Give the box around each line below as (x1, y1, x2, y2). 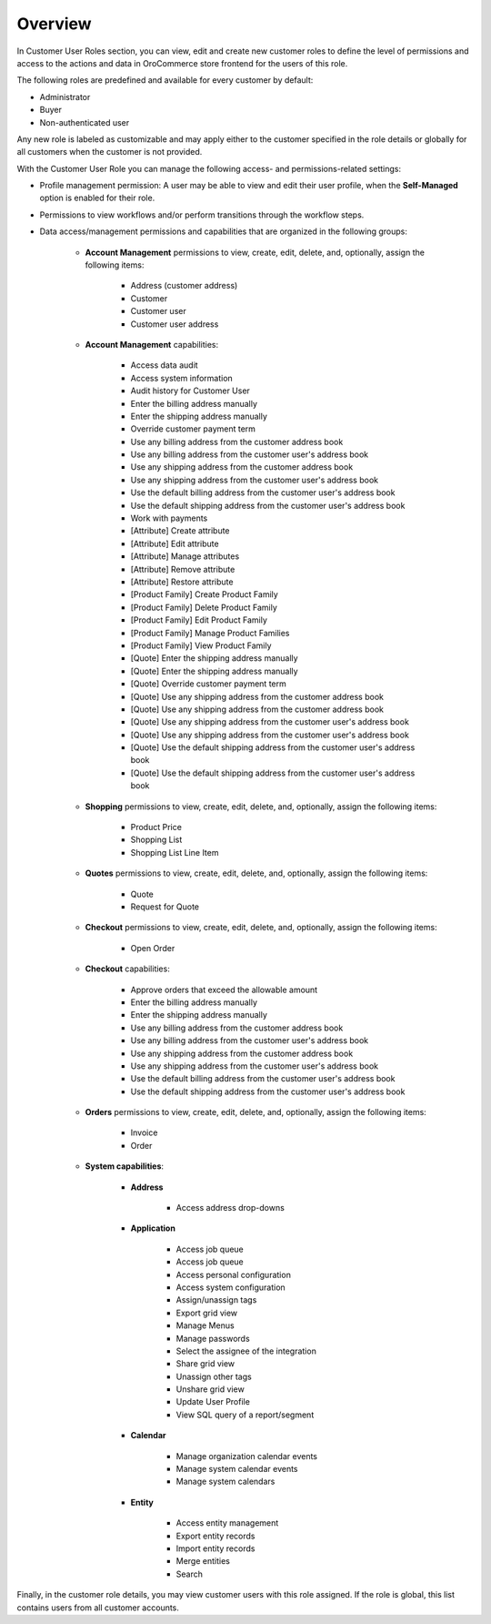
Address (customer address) (130, 280, 238, 291)
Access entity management (175, 1517, 279, 1528)
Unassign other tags (175, 1371, 252, 1382)
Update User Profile (175, 1396, 250, 1407)
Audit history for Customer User (130, 385, 250, 396)
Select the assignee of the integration (175, 1345, 317, 1356)
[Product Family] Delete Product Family (130, 602, 277, 613)
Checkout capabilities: (85, 963, 170, 974)
